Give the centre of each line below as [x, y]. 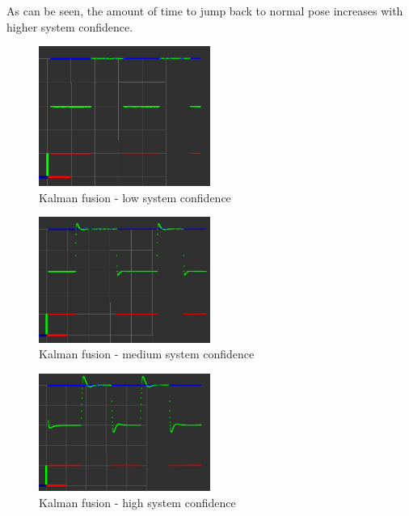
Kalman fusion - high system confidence [137, 502]
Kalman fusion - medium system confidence [147, 354]
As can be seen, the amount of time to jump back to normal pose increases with [205, 11]
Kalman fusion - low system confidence [135, 197]
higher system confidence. [70, 26]
